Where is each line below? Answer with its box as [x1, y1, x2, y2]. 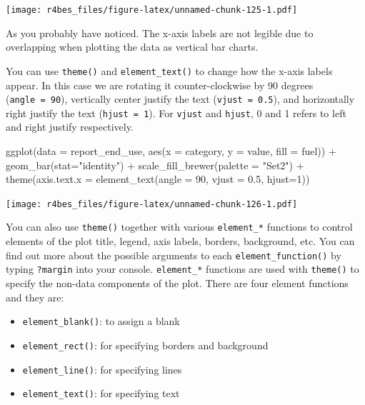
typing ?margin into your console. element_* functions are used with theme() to [6, 261, 359, 276]
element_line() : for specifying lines [22, 361, 182, 376]
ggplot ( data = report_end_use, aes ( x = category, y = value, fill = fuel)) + [6, 144, 336, 158]
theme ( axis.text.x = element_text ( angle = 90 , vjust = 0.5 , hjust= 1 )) [6, 171, 310, 186]
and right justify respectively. [6, 119, 134, 134]
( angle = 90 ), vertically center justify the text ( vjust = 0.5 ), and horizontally [6, 91, 355, 106]
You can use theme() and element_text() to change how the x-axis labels [6, 63, 333, 78]
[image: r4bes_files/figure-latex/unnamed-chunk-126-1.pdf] [6, 199, 298, 209]
